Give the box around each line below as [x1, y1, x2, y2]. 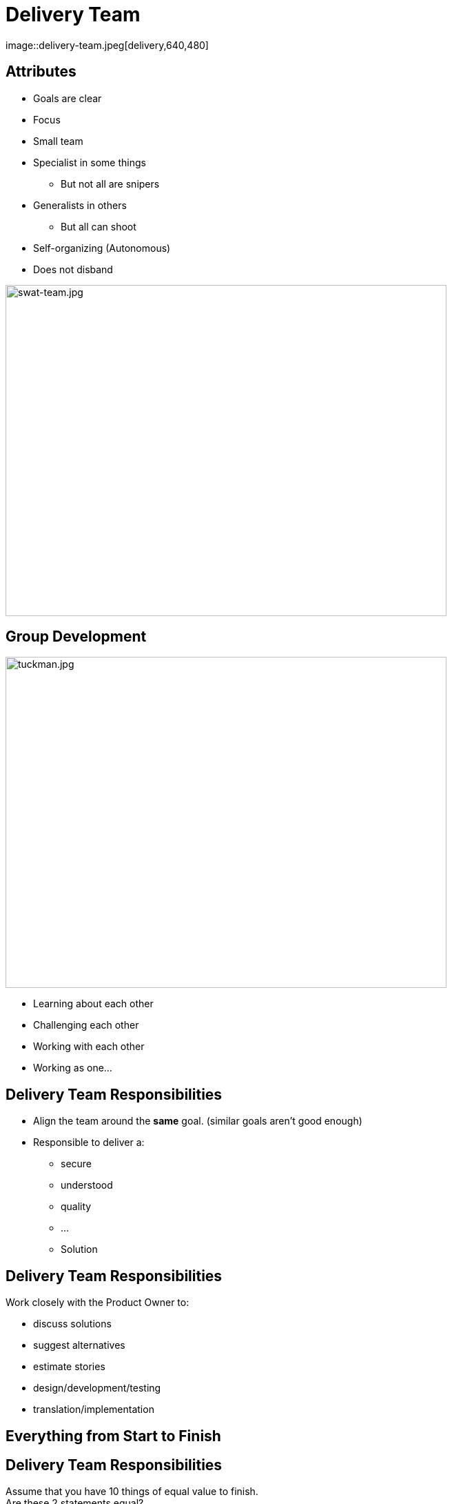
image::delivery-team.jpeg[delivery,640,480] [6, 39, 209, 51]
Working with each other [33, 1040, 145, 1053]
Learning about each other [33, 998, 154, 1010]
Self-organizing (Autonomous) [33, 241, 171, 254]
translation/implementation [33, 1403, 154, 1416]
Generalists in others [33, 199, 127, 211]
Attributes [6, 63, 76, 81]
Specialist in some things [33, 156, 146, 168]
